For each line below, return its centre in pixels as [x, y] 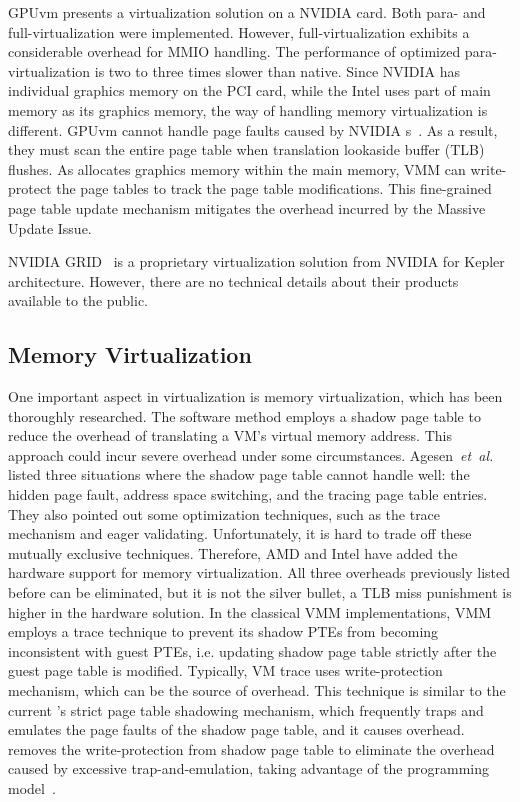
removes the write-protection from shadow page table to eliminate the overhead [251, 748]
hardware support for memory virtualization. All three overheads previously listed [259, 572]
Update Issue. [50, 227]
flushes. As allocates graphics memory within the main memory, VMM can [237, 168]
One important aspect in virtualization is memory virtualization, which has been [255, 396]
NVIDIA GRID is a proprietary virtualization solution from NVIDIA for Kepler [256, 261]
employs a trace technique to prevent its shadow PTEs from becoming [223, 631]
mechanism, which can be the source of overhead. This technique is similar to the [257, 690]
